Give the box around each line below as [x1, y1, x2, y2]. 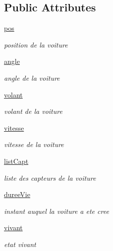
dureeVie [4, 189, 30, 200]
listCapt [4, 155, 29, 166]
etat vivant [4, 239, 36, 249]
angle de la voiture [4, 72, 60, 83]
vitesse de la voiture [4, 139, 64, 150]
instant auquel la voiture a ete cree [4, 205, 109, 216]
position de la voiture [4, 39, 68, 50]
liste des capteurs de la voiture [4, 172, 96, 183]
